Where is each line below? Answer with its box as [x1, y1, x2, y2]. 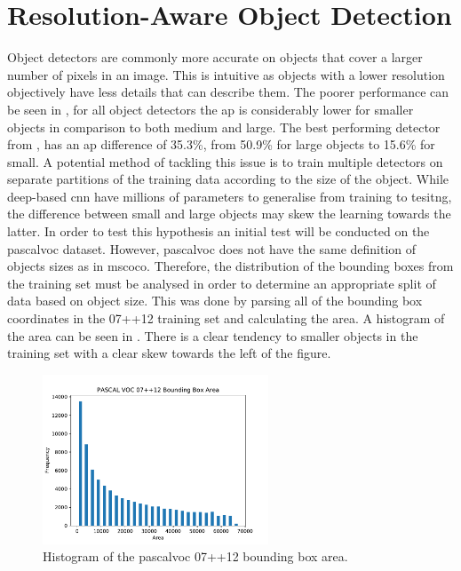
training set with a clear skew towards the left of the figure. [7, 344, 331, 362]
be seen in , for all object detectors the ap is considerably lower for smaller [7, 99, 414, 118]
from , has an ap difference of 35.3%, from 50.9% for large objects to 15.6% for [7, 135, 435, 154]
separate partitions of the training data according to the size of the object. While [7, 170, 449, 188]
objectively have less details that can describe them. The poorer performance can [7, 83, 449, 101]
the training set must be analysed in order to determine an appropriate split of [7, 274, 436, 292]
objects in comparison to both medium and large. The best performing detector [7, 117, 441, 136]
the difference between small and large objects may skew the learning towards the [7, 204, 451, 223]
